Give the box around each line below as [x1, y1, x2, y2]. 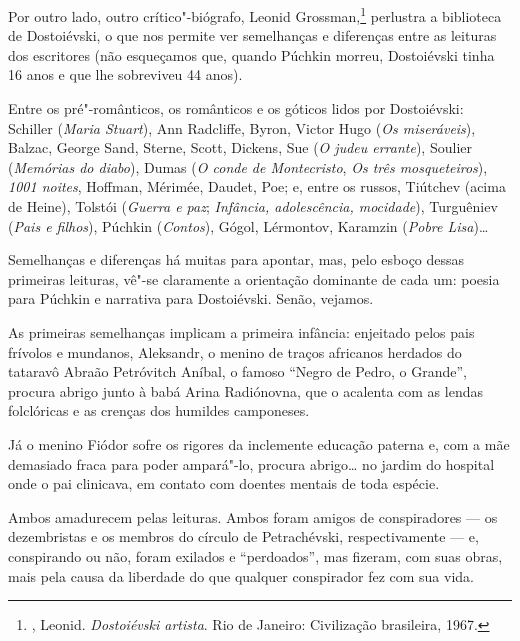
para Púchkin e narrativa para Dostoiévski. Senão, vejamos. [8, 288, 374, 309]
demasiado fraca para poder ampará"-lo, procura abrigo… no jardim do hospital [8, 453, 495, 474]
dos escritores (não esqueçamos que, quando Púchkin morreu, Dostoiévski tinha [8, 44, 495, 65]
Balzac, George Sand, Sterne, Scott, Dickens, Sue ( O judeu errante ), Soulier [8, 137, 472, 158]
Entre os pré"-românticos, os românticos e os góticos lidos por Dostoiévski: [8, 98, 464, 119]
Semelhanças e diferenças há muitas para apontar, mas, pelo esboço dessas [8, 249, 465, 270]
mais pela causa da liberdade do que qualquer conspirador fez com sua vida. [8, 565, 474, 586]
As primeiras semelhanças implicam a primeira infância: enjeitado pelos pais [8, 321, 475, 342]
